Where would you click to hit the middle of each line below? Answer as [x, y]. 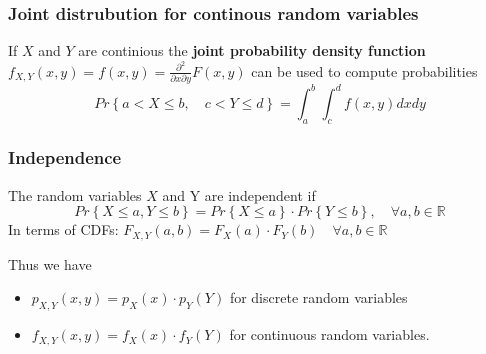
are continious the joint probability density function [252, 50]
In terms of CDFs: [63, 229]
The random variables [75, 194]
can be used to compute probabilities [364, 70]
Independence [65, 157]
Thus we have [50, 263]
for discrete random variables [318, 297]
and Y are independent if [239, 194]
